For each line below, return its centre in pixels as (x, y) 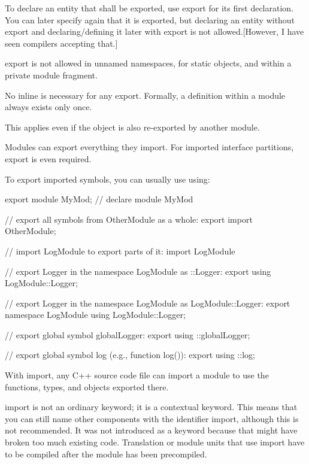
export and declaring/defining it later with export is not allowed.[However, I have (154, 31)
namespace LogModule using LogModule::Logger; (95, 315)
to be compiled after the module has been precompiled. (106, 454)
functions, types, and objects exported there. (87, 386)
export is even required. (48, 158)
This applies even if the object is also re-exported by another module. (132, 127)
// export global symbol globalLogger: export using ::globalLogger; (128, 334)
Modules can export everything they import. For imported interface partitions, (149, 147)
